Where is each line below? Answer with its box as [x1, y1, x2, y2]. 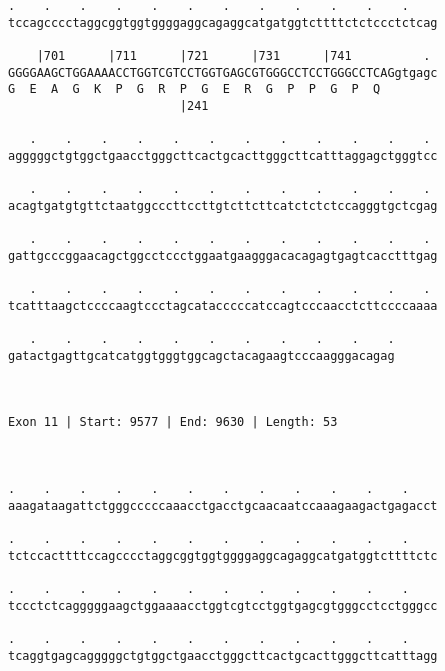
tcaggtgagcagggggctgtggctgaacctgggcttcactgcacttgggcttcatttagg [8, 648, 438, 663]
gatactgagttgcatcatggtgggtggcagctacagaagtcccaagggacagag [8, 348, 395, 363]
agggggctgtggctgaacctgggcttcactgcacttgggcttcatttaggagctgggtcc [8, 148, 438, 163]
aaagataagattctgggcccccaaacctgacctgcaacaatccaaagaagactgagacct [8, 498, 438, 513]
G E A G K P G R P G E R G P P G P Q [8, 82, 381, 97]
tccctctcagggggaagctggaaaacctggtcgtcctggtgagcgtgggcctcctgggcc [8, 598, 438, 613]
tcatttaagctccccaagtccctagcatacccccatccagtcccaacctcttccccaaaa [8, 298, 438, 313]
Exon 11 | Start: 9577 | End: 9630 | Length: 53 [8, 415, 338, 430]
